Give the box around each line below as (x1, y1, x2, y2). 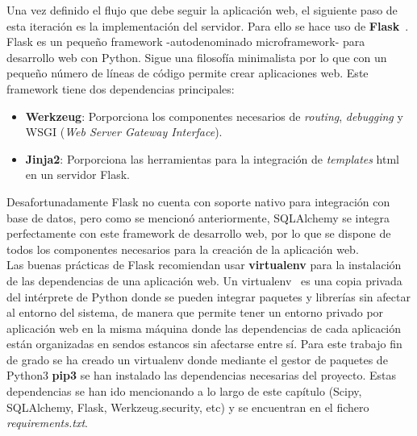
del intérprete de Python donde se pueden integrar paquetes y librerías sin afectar (6, 288, 411, 305)
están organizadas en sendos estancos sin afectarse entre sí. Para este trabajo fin (6, 335, 402, 352)
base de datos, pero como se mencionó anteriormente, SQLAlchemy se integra (6, 209, 390, 226)
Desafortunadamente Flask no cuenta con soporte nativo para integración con (6, 193, 390, 210)
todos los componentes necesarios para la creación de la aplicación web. (6, 240, 359, 257)
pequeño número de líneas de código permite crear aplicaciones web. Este (6, 64, 369, 81)
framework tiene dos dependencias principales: (6, 80, 235, 97)
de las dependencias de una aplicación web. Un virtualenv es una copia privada (6, 272, 402, 289)
